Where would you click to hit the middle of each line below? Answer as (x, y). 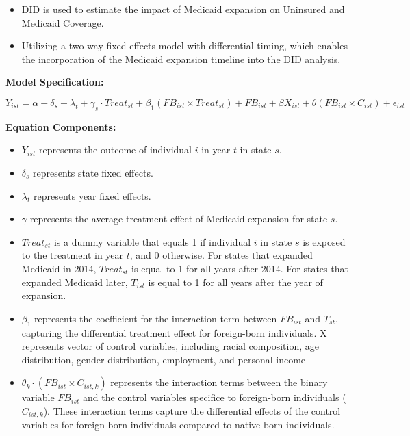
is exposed (324, 241)
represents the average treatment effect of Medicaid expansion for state (179, 219)
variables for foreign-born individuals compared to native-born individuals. (178, 425)
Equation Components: (61, 126)
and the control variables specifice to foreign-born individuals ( (214, 397)
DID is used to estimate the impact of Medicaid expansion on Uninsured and (183, 9)
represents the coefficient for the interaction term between (156, 318)
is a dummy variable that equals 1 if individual (152, 241)
